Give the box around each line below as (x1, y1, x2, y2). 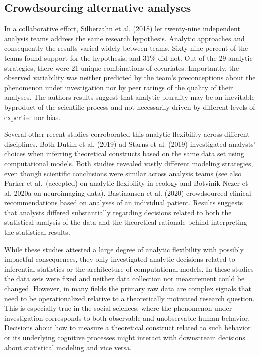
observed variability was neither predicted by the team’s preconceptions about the (4, 72, 256, 83)
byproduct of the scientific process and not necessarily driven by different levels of (4, 101, 255, 112)
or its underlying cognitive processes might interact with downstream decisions (4, 332, 245, 343)
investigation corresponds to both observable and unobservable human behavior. (4, 312, 250, 323)
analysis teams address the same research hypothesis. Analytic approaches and (4, 33, 245, 43)
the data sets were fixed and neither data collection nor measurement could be (4, 273, 245, 284)
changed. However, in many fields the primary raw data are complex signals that (4, 283, 251, 294)
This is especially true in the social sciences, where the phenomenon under (4, 303, 232, 313)
